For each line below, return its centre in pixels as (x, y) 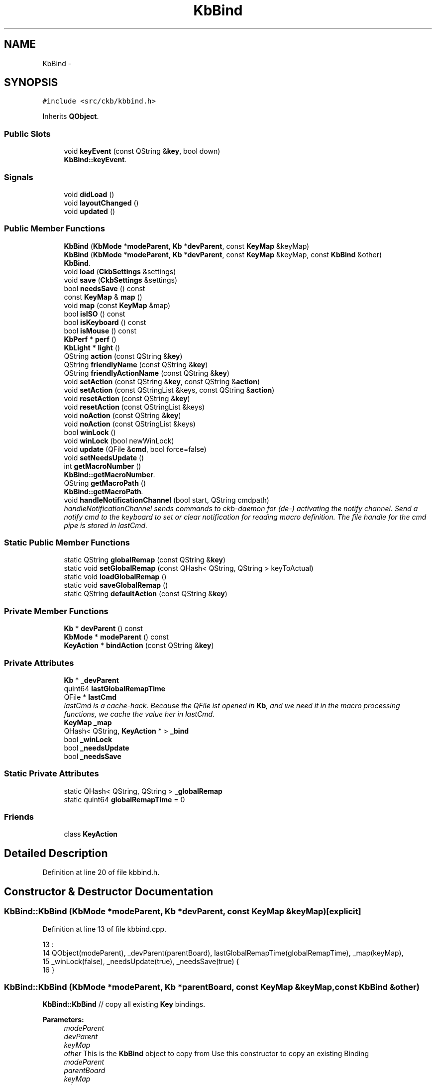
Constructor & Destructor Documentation (109, 891)
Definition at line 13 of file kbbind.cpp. (105, 929)
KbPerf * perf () (90, 339)
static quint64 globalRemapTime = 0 (124, 799)
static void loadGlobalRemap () (115, 577)
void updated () (90, 211)
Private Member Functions (56, 611)
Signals (19, 177)
